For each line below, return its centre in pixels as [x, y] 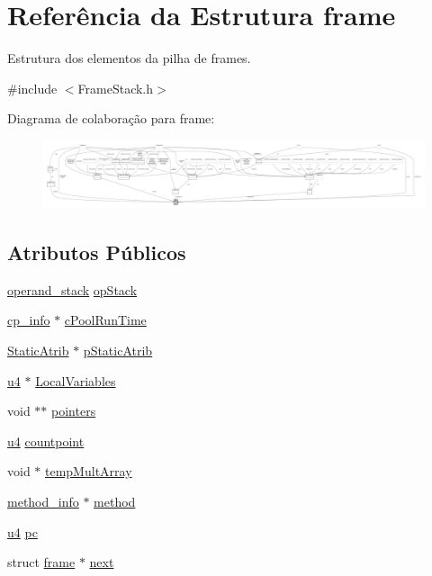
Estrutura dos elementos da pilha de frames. [129, 58]
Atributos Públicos [97, 252]
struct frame [41, 562]
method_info [43, 502]
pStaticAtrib [118, 351]
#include [32, 88]
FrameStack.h [116, 88]
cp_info [29, 320]
